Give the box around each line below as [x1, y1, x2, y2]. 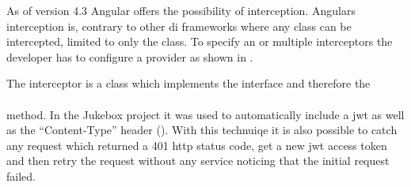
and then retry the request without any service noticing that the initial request [6, 152, 390, 169]
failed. [6, 167, 36, 184]
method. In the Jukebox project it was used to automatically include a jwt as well [6, 106, 405, 122]
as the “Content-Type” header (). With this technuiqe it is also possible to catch [6, 122, 398, 138]
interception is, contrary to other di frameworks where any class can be [6, 17, 352, 34]
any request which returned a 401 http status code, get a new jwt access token [6, 137, 387, 153]
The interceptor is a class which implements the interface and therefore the [6, 75, 371, 92]
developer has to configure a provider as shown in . [6, 48, 253, 65]
